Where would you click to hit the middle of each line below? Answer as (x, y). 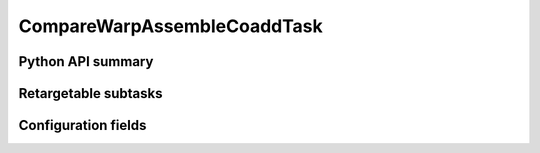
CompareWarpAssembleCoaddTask (171, 26)
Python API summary (86, 61)
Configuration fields (82, 125)
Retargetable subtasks (91, 93)
